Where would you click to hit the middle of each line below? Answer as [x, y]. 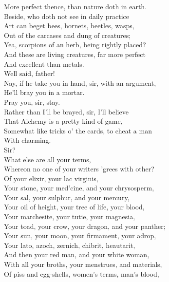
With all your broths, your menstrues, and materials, [83, 264]
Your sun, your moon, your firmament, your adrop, [80, 235]
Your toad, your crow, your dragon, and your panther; [85, 226]
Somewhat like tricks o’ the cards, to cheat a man [78, 130]
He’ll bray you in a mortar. [44, 92]
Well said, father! [29, 73]
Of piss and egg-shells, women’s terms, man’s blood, [82, 273]
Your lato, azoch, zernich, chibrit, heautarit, [70, 245]
